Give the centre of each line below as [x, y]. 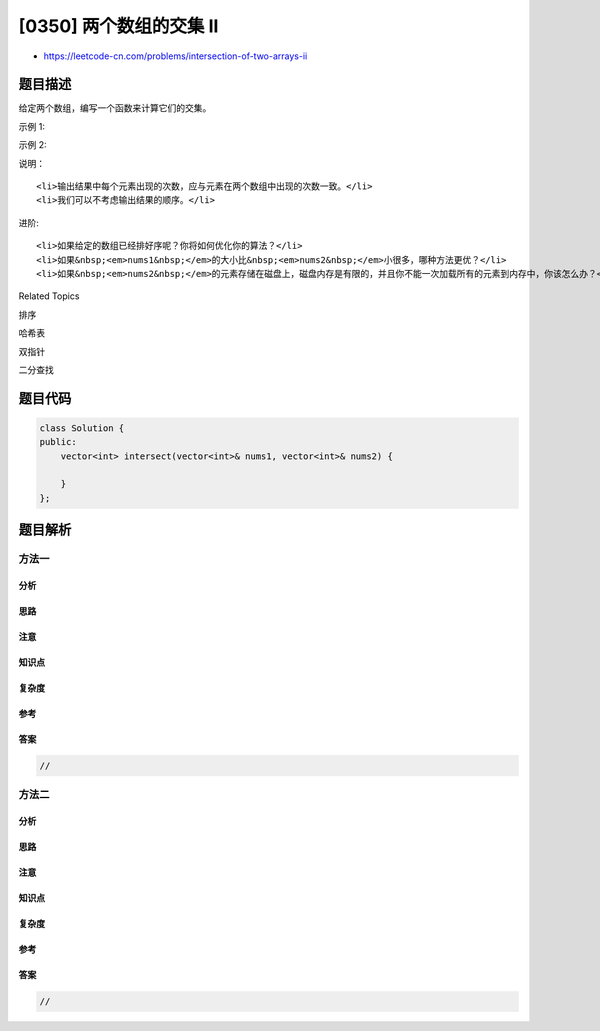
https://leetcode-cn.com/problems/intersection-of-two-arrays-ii [175, 56]
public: [58, 442]
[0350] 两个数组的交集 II [118, 26]
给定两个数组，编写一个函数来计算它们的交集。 [115, 108]
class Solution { [82, 428]
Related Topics [49, 296]
